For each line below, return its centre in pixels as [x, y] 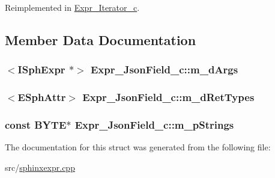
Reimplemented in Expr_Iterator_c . [72, 7]
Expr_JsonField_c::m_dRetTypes [168, 97]
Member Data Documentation [101, 39]
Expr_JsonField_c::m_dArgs [164, 69]
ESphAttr [42, 97]
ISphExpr [41, 69]
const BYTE [36, 124]
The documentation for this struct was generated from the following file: [138, 147]
